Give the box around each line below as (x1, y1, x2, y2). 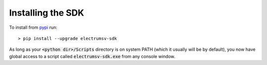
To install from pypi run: (9, 24, 58, 30)
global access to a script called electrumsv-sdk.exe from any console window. (9, 53, 176, 59)
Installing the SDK (9, 7, 84, 18)
